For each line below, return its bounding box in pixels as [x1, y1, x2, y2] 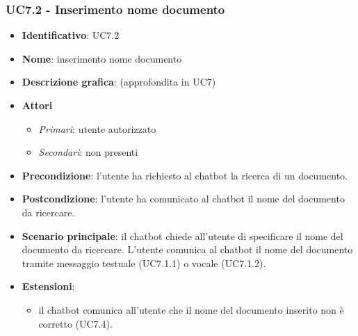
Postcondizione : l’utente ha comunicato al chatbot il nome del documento [22, 191, 345, 206]
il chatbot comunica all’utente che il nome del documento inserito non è [38, 302, 344, 317]
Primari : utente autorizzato [38, 121, 156, 136]
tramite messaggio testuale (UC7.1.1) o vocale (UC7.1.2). [22, 255, 266, 270]
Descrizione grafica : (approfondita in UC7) [22, 74, 216, 89]
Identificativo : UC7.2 [22, 28, 120, 42]
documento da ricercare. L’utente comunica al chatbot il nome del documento [22, 242, 353, 257]
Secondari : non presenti [38, 145, 138, 159]
